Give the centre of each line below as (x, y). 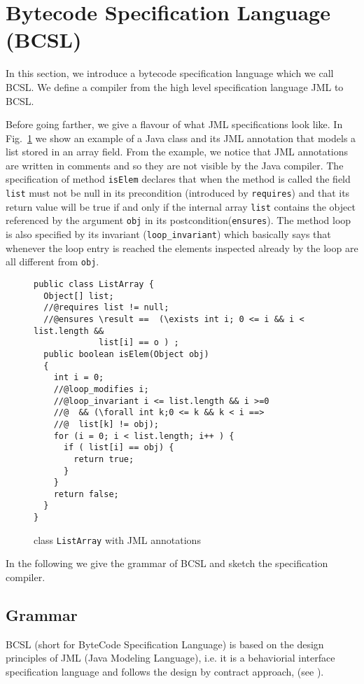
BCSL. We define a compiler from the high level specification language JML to (175, 86)
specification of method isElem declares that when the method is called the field (178, 179)
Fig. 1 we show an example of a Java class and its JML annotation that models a (181, 138)
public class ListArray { (94, 284)
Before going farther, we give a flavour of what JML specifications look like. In (174, 124)
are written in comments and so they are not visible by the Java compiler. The (175, 165)
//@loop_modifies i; (101, 389)
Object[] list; (79, 296)
